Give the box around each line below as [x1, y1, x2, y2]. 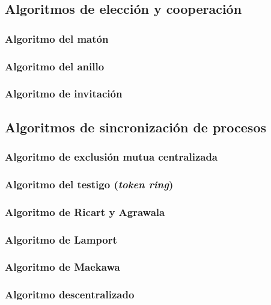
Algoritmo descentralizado [5, 287, 135, 302]
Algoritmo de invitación [5, 86, 123, 101]
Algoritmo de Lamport [5, 232, 117, 247]
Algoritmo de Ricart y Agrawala [5, 204, 165, 219]
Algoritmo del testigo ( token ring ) [5, 176, 174, 191]
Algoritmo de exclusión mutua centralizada [5, 149, 218, 164]
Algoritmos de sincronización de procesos [5, 117, 266, 136]
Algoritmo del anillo [5, 58, 105, 73]
